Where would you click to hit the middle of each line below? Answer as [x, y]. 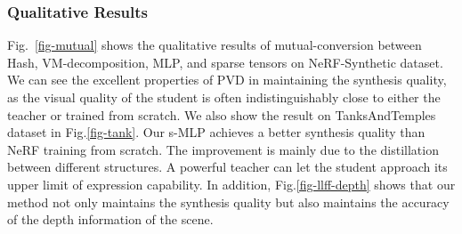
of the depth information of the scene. [110, 219]
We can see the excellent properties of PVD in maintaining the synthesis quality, [227, 80]
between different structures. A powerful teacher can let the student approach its [227, 167]
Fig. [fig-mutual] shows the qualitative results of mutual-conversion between [215, 45]
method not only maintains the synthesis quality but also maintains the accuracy [228, 202]
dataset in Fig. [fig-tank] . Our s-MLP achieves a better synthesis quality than [216, 132]
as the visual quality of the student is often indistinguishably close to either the [224, 97]
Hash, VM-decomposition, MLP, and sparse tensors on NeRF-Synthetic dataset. [225, 62]
